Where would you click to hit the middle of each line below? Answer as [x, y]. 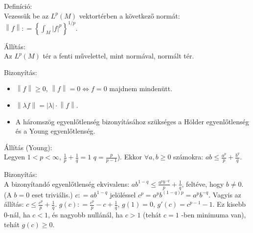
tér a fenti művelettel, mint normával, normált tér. [118, 56]
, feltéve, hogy [203, 184]
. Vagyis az [225, 194]
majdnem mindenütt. [141, 88]
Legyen [14, 157]
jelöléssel [123, 194]
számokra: [188, 157]
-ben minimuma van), [214, 215]
